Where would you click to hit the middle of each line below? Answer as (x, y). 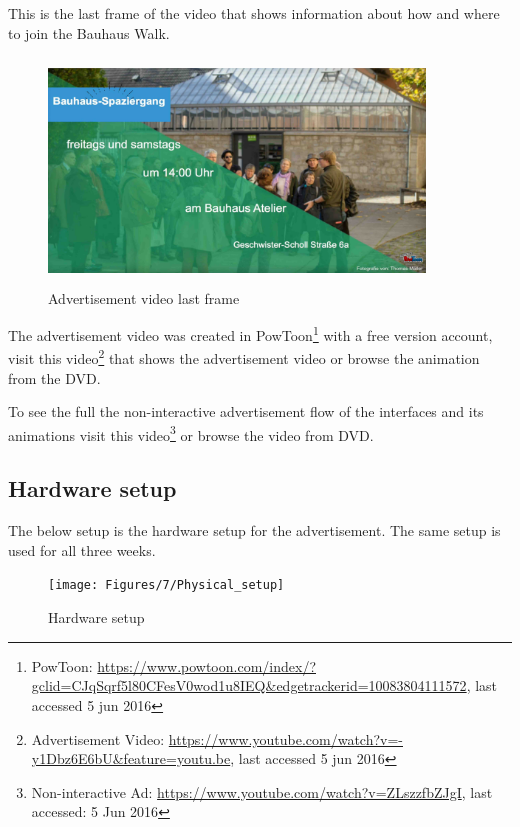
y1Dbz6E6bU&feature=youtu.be (131, 758)
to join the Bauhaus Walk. (89, 32)
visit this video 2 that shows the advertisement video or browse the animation (244, 357)
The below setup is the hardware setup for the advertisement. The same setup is (254, 530)
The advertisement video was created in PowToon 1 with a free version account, (250, 333)
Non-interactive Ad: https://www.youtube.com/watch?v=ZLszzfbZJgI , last (262, 791)
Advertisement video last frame (144, 297)
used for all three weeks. (82, 549)
